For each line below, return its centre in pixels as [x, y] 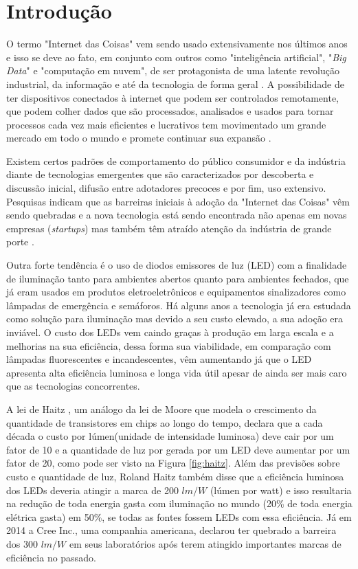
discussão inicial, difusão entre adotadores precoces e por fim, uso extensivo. [166, 188]
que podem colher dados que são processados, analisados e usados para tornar [170, 111]
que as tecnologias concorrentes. [73, 386]
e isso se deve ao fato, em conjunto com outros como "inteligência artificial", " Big [176, 57]
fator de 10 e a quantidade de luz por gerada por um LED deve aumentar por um [178, 449]
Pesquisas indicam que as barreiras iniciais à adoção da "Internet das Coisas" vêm [178, 201]
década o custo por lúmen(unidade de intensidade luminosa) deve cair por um [170, 436]
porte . [20, 242]
